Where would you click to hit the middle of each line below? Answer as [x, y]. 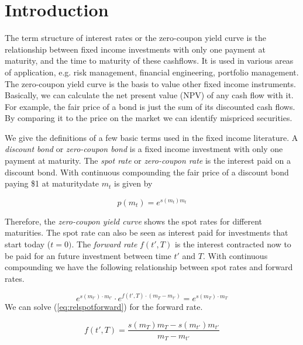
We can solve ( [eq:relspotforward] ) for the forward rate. [104, 306]
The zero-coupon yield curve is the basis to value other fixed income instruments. [150, 83]
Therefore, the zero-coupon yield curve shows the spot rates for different [134, 221]
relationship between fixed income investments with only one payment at [135, 49]
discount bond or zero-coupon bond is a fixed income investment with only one [144, 149]
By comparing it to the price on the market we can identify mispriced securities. [149, 118]
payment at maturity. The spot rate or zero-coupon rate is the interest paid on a [148, 161]
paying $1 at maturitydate [52, 183]
